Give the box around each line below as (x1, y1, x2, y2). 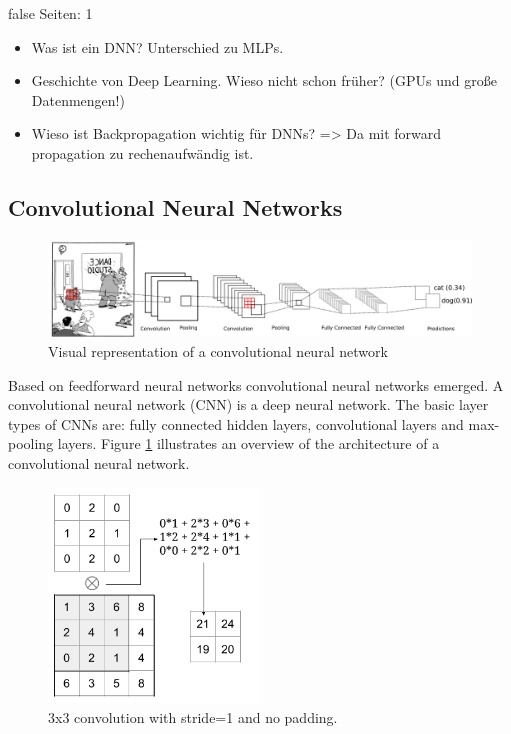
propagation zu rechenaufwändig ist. (31, 142, 254, 163)
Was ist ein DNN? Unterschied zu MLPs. (31, 36, 284, 57)
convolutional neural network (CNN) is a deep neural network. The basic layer (8, 394, 489, 415)
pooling (8, 433, 54, 454)
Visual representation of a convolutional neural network (48, 341, 388, 362)
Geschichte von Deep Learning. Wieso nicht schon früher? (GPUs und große (31, 70, 497, 91)
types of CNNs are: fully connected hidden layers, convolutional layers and (8, 413, 464, 434)
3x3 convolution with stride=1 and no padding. (48, 706, 338, 727)
